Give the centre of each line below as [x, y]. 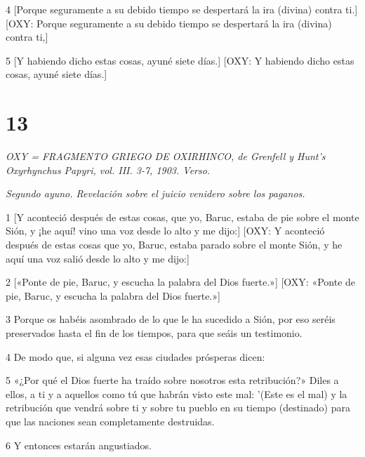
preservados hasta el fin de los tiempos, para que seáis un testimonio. [154, 333]
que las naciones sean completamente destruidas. [110, 421]
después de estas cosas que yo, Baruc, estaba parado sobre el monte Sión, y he [174, 245]
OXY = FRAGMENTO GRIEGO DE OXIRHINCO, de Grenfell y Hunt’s [166, 156]
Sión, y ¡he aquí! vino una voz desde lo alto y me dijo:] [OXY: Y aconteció [165, 231]
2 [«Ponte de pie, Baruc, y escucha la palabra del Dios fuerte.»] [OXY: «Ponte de [181, 282]
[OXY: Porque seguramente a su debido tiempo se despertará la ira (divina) [169, 23]
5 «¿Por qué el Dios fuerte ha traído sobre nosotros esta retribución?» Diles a [172, 380]
